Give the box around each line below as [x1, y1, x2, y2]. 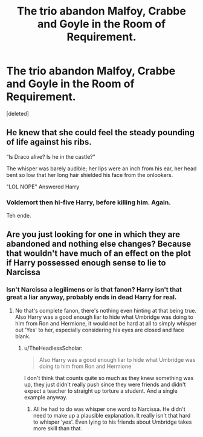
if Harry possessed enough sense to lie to [6, 258, 166, 268]
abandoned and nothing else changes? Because [6, 239, 192, 249]
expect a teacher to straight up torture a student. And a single [24, 387, 178, 395]
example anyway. [24, 393, 68, 401]
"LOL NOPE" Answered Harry [6, 183, 80, 190]
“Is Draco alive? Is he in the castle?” [6, 153, 95, 160]
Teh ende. [6, 212, 31, 219]
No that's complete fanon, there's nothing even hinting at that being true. [14, 307, 197, 314]
